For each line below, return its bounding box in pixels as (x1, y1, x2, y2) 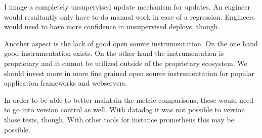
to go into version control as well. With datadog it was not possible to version (4, 104, 245, 115)
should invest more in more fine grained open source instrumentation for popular (4, 67, 254, 78)
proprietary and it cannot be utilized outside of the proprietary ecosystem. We (4, 57, 247, 68)
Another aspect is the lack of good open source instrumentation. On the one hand (4, 38, 258, 48)
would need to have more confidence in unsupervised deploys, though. (4, 21, 220, 32)
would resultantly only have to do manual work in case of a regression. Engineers (4, 11, 255, 22)
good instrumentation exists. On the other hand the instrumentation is (4, 48, 224, 58)
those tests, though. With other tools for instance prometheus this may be (4, 114, 234, 124)
